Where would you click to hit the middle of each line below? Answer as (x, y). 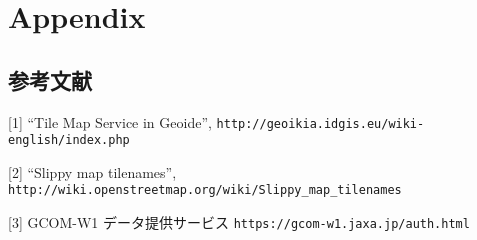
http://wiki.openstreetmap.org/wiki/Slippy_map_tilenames (205, 190)
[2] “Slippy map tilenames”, (92, 171)
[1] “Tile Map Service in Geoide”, (110, 121)
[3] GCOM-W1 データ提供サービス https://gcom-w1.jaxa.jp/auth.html (239, 222)
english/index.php (69, 140)
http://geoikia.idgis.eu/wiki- (320, 123)
